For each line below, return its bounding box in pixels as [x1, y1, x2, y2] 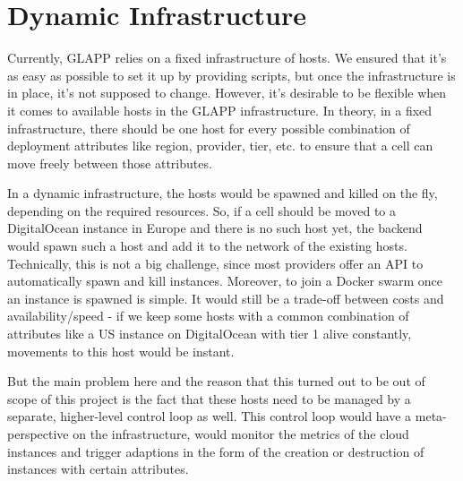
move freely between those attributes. [7, 153, 212, 172]
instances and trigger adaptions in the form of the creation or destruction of [7, 442, 424, 460]
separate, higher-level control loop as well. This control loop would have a [7, 407, 412, 425]
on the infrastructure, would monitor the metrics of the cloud [73, 425, 409, 442]
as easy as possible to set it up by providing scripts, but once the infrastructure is [7, 65, 456, 84]
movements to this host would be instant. [7, 341, 235, 360]
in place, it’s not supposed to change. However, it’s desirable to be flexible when [7, 83, 447, 102]
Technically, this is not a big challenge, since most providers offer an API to [7, 253, 424, 272]
